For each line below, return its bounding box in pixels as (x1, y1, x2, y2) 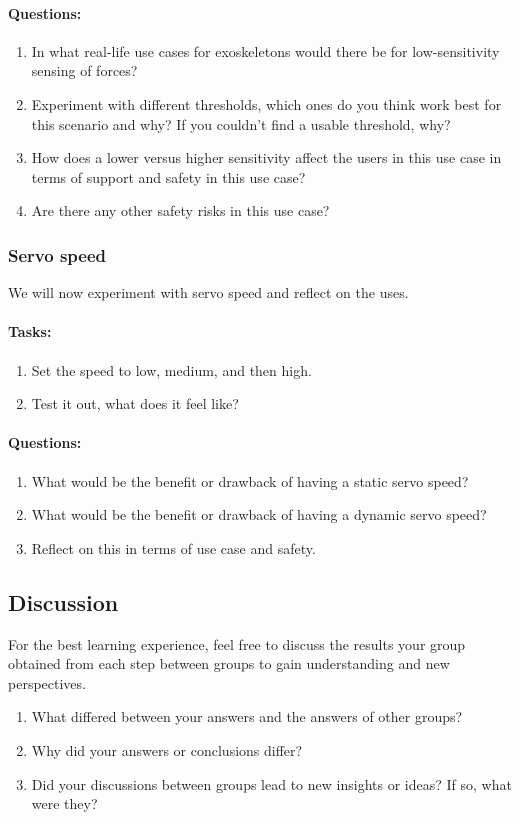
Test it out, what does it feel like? (31, 393, 239, 414)
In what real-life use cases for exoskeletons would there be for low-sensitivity (31, 40, 500, 61)
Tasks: (8, 321, 52, 342)
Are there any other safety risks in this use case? (31, 200, 330, 221)
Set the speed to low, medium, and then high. (31, 359, 312, 380)
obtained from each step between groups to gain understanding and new (8, 653, 450, 674)
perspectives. (8, 672, 86, 693)
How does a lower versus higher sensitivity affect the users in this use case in (31, 147, 502, 168)
